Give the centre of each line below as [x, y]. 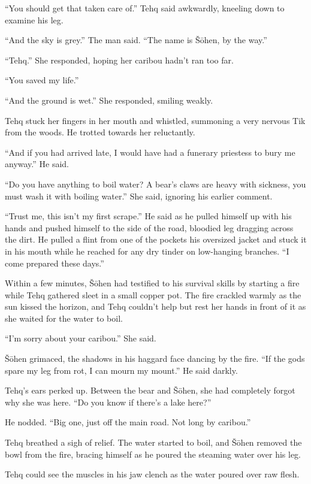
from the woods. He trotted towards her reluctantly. [100, 132]
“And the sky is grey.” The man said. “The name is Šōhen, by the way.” [136, 40]
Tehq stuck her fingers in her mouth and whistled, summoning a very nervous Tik [155, 120]
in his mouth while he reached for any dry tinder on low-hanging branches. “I [147, 251]
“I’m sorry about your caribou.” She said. [81, 338]
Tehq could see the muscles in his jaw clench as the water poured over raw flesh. [152, 474]
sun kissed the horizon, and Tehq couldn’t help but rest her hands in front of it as [155, 306]
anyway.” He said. [37, 164]
